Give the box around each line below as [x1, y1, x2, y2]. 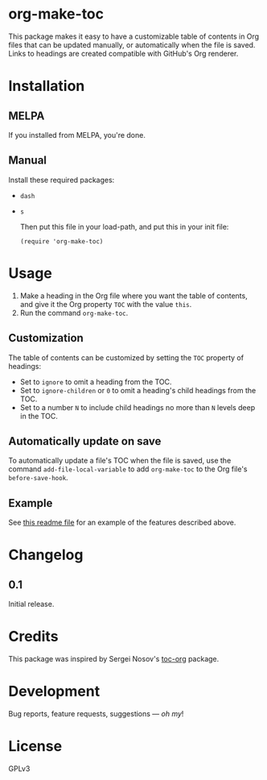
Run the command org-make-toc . [19, 308, 129, 317]
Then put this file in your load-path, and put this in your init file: [19, 222, 229, 231]
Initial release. [8, 600, 55, 609]
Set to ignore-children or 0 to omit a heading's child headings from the [19, 385, 257, 395]
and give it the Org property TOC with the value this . [19, 299, 192, 309]
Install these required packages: [8, 175, 115, 185]
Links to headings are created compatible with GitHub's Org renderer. [8, 48, 239, 58]
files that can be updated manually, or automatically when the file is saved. [8, 39, 256, 49]
